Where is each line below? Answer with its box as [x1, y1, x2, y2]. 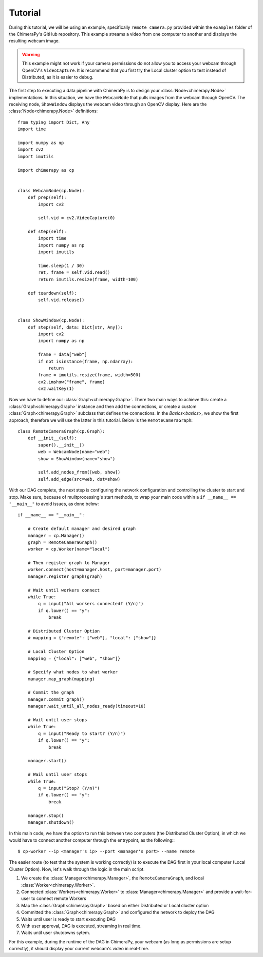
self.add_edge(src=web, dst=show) [38, 476, 121, 482]
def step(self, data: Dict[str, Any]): [27, 325, 123, 330]
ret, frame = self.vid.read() [38, 270, 111, 275]
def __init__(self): [27, 435, 77, 441]
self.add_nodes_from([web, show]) [38, 469, 121, 475]
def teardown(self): [27, 290, 77, 296]
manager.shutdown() [27, 819, 75, 825]
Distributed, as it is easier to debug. [22, 74, 94, 80]
